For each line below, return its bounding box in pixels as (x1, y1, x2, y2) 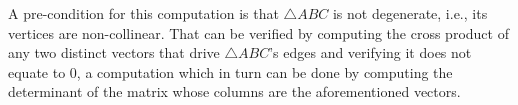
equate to (8, 61, 66, 82)
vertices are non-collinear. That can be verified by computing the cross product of (8, 22, 509, 43)
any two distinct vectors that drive (8, 42, 220, 63)
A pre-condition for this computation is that (8, 3, 279, 23)
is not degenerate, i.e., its (332, 3, 488, 23)
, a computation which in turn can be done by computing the (76, 61, 453, 82)
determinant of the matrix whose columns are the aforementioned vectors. (8, 81, 461, 102)
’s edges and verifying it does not (269, 42, 472, 63)
